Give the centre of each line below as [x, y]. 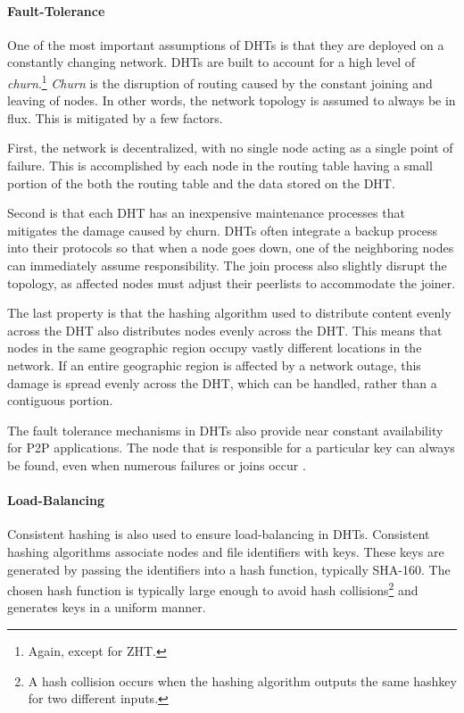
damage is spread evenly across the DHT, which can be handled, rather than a [222, 382]
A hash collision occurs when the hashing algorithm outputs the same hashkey [242, 680]
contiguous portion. [60, 400]
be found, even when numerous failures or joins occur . [157, 464]
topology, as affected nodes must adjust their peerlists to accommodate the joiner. [232, 282]
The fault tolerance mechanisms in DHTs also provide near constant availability [225, 430]
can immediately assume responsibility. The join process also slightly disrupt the [227, 265]
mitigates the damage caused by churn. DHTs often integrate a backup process [223, 230]
